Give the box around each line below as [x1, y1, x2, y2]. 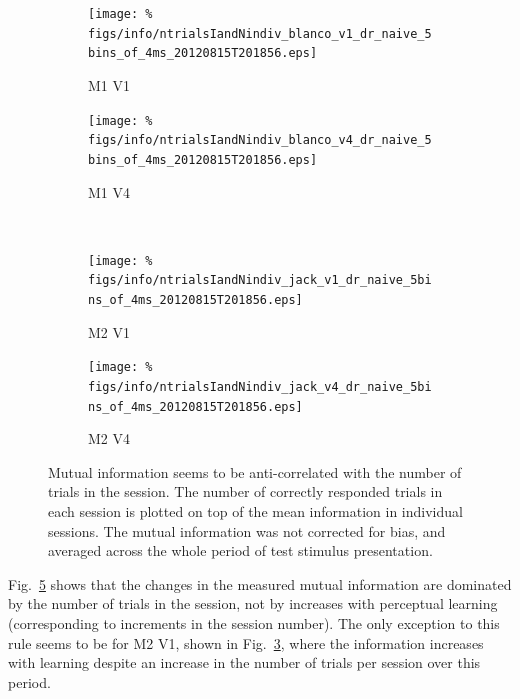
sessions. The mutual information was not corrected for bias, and [48, 520, 446, 541]
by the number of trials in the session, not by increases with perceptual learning [8, 593, 498, 614]
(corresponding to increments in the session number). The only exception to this [8, 613, 500, 633]
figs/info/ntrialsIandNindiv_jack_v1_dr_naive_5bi [88, 273, 432, 288]
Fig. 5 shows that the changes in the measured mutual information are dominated [8, 573, 512, 594]
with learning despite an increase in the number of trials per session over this [8, 652, 481, 673]
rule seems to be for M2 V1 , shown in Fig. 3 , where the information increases [8, 632, 484, 653]
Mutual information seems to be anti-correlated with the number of [48, 461, 462, 482]
